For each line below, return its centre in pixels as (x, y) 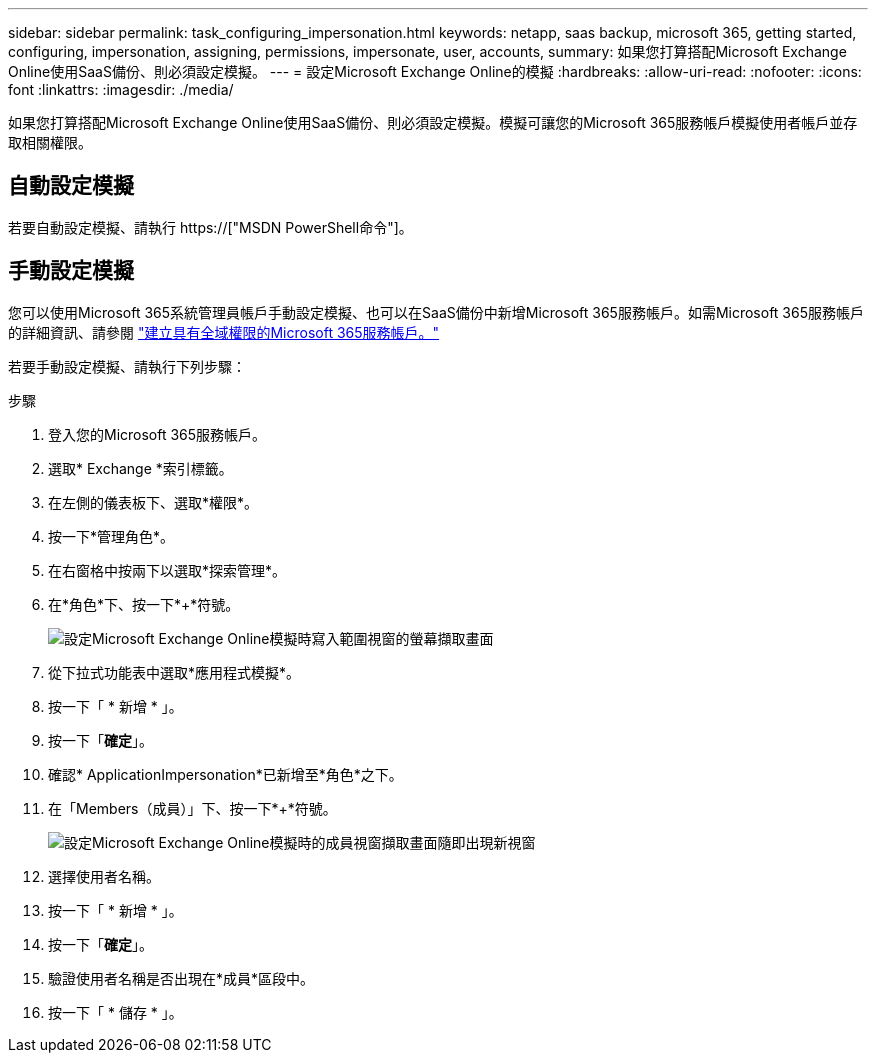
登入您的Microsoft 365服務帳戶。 (157, 434)
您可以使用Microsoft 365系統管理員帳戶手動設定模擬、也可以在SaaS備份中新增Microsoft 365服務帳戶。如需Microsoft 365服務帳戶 (436, 312)
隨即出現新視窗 (486, 842)
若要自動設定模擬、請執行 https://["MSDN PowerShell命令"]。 (210, 227)
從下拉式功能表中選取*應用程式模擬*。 (174, 672)
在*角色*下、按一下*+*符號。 (144, 604)
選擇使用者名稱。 (104, 876)
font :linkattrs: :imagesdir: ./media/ (121, 89)
